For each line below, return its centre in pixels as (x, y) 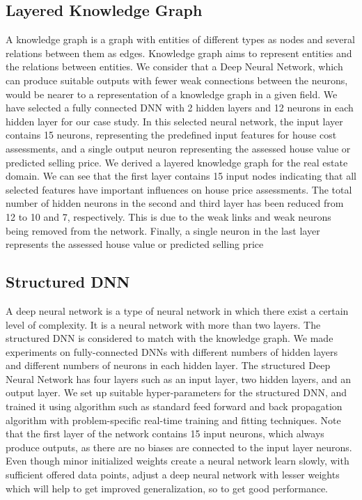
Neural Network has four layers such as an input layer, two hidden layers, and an (179, 378)
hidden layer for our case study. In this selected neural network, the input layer (174, 121)
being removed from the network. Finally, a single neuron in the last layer (163, 230)
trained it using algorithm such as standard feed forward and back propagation (174, 406)
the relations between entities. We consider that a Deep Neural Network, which (174, 67)
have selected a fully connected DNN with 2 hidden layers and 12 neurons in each (180, 108)
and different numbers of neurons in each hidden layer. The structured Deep (168, 365)
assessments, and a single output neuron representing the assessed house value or (178, 148)
